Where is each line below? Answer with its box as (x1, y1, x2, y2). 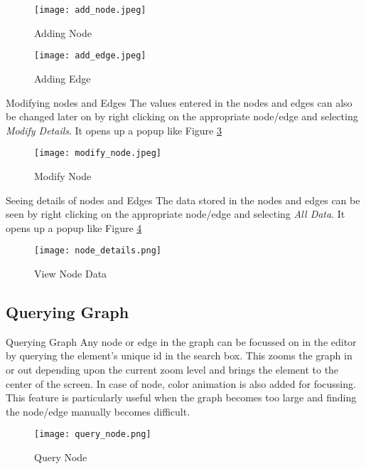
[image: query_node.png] (34, 429, 151, 440)
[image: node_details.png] (34, 246, 161, 256)
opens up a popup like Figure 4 (6, 220, 142, 235)
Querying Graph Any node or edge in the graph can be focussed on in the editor (6, 334, 357, 349)
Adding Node (34, 25, 92, 40)
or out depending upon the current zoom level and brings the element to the (6, 362, 339, 376)
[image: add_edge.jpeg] (34, 51, 146, 61)
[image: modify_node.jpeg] (34, 148, 161, 159)
